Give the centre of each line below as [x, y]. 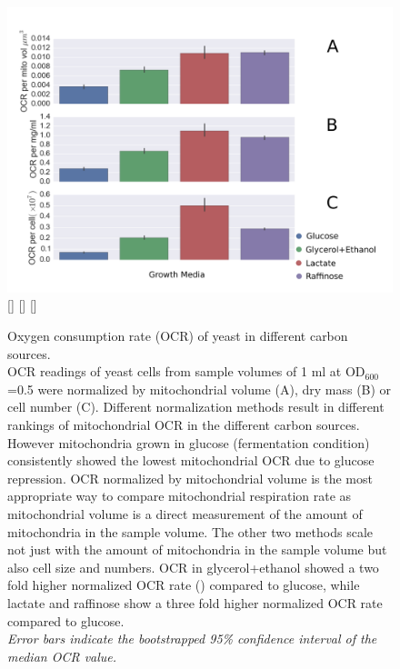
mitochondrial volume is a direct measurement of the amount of [185, 513]
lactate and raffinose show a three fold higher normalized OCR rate [195, 602]
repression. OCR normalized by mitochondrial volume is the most [190, 478]
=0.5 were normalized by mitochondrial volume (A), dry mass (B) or [200, 389]
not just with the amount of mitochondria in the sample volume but [197, 549]
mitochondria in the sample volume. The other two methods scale [190, 531]
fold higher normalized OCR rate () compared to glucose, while [184, 585]
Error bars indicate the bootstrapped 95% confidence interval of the [192, 639]
